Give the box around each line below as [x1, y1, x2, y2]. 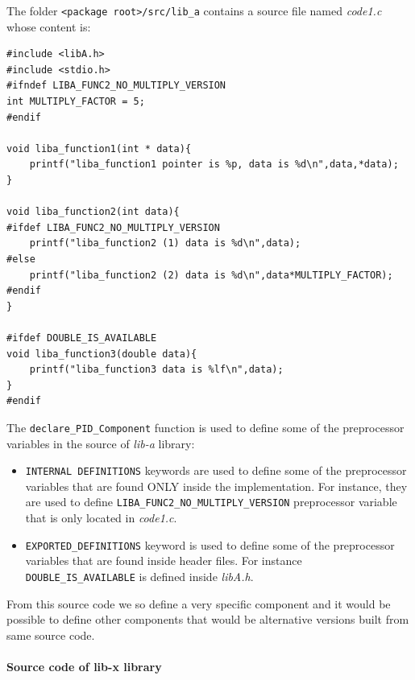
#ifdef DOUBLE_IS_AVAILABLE [6, 332, 157, 344]
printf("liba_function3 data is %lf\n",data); [29, 364, 284, 376]
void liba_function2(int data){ [6, 206, 180, 218]
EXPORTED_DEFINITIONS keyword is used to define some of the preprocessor [25, 536, 395, 553]
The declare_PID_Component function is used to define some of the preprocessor [6, 418, 405, 435]
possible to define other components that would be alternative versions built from [6, 611, 409, 628]
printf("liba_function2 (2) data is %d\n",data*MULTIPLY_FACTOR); [29, 269, 393, 281]
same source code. [6, 626, 95, 643]
